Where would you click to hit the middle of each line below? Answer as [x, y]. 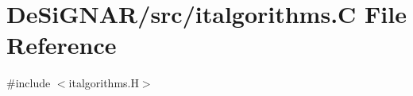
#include [29, 83]
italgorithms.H [104, 83]
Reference [62, 45]
